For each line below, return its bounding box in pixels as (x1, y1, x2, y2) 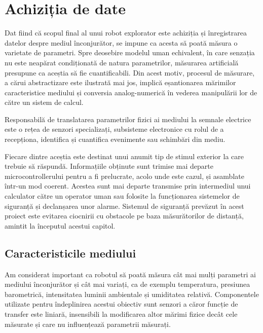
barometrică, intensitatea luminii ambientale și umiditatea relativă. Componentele (5, 288, 259, 299)
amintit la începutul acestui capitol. (5, 220, 116, 231)
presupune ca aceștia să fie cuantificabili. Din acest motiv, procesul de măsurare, (5, 67, 255, 78)
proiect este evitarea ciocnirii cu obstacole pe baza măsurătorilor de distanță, (5, 210, 244, 221)
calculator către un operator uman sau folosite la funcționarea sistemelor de (5, 191, 240, 201)
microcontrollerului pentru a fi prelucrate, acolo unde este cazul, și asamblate (5, 170, 244, 181)
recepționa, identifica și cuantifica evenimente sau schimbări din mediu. (5, 134, 226, 144)
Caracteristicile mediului (5, 245, 136, 261)
